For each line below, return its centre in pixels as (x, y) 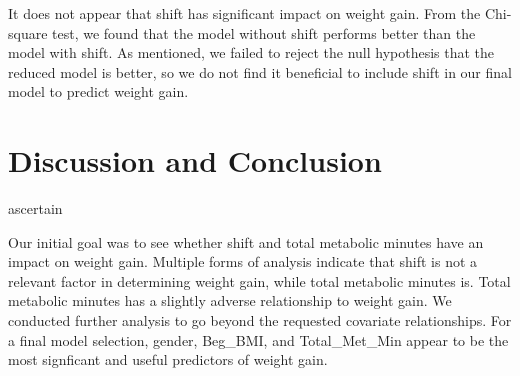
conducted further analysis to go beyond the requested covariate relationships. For (260, 320)
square (28, 32)
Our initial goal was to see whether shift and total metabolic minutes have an (246, 241)
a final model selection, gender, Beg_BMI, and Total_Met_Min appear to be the (258, 339)
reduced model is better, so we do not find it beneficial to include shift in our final (260, 71)
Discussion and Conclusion (195, 160)
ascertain (35, 208)
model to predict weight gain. (98, 91)
